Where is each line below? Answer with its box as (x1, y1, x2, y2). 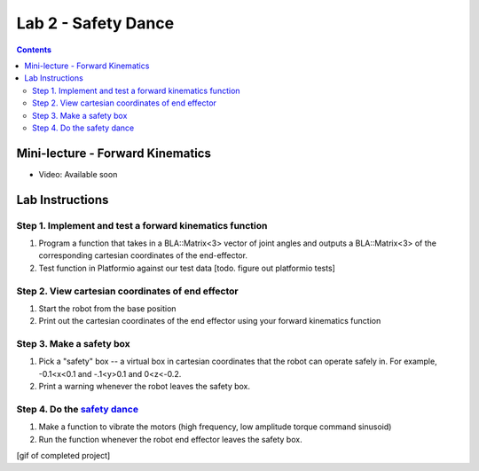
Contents (16, 44, 52, 55)
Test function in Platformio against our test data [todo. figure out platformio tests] (38, 263, 336, 273)
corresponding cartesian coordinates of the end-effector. (38, 250, 248, 261)
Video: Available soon (38, 169, 118, 179)
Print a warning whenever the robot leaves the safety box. (38, 381, 251, 392)
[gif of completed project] (16, 451, 111, 461)
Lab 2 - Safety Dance (16, 13, 175, 33)
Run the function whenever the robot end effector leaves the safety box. (38, 434, 302, 444)
